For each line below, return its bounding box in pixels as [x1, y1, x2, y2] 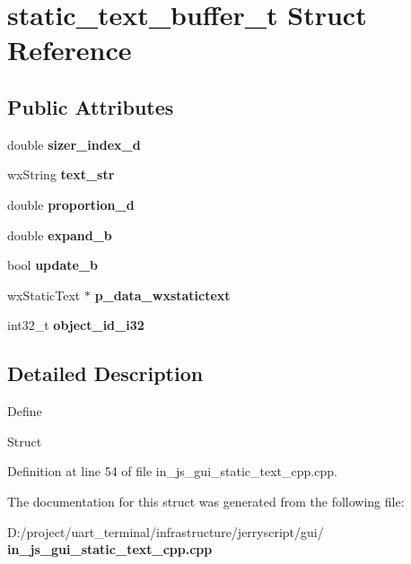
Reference [7, 31, 132, 68]
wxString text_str [7, 165, 115, 184]
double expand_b [7, 225, 112, 244]
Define [7, 402, 42, 421]
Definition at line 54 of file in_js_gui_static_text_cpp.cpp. [7, 462, 337, 481]
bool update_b [7, 256, 98, 274]
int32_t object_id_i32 [7, 316, 144, 334]
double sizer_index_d [7, 134, 141, 153]
